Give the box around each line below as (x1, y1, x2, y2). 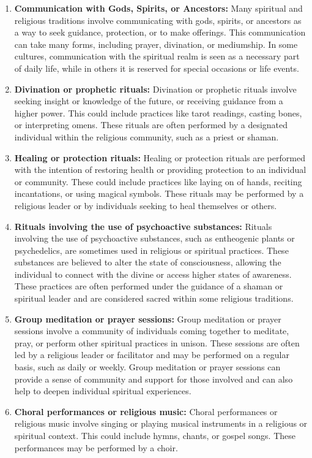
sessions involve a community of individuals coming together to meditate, (14, 324, 289, 337)
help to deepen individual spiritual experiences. (14, 384, 191, 397)
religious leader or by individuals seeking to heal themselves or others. (14, 199, 277, 212)
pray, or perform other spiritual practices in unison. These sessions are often (14, 336, 300, 349)
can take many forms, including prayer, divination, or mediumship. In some (14, 37, 298, 50)
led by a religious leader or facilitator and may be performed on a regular (14, 348, 289, 361)
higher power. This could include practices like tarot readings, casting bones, (14, 106, 302, 119)
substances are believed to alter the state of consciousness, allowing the (14, 256, 281, 269)
